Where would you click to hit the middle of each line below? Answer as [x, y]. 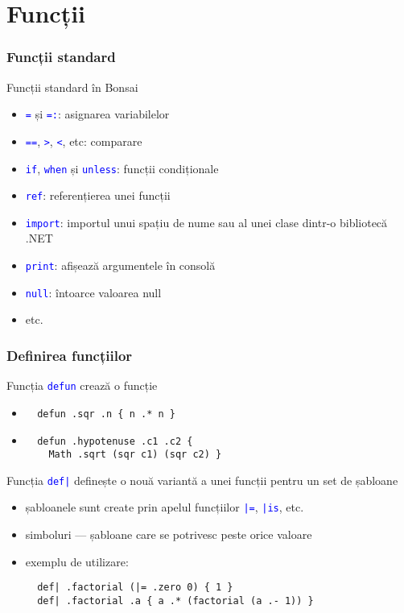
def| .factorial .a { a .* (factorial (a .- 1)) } [175, 601]
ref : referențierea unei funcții [98, 195]
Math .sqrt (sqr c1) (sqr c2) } [135, 455]
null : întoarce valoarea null [93, 292]
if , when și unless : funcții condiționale [122, 168]
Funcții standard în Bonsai [72, 87]
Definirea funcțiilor [70, 355]
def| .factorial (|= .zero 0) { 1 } [135, 588]
